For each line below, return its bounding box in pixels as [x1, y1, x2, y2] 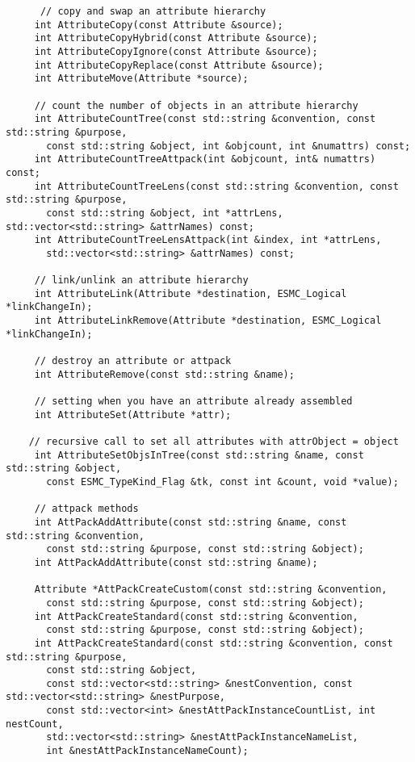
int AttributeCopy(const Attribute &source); [34, 19, 283, 31]
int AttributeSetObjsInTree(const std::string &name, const [34, 449, 364, 461]
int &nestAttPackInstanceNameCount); [46, 745, 249, 757]
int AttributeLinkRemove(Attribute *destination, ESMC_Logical [34, 315, 382, 327]
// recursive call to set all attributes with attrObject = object [28, 436, 399, 447]
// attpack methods [34, 503, 139, 515]
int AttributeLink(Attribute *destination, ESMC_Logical [34, 287, 347, 299]
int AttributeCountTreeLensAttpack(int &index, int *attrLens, [34, 234, 382, 246]
